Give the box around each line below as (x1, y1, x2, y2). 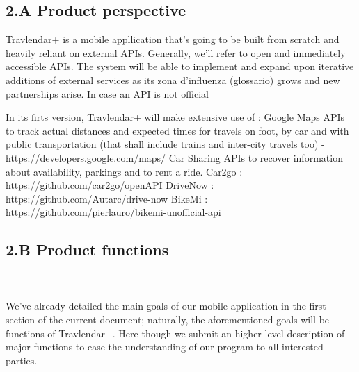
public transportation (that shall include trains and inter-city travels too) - (6, 137, 325, 151)
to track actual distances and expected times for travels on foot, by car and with (6, 123, 349, 137)
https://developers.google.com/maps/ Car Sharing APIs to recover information (6, 150, 343, 164)
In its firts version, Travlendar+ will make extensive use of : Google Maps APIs (6, 110, 345, 124)
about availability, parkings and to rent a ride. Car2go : (6, 164, 243, 178)
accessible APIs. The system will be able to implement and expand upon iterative (6, 59, 354, 74)
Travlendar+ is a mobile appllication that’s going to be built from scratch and (6, 32, 340, 46)
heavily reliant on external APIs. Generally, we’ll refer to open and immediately (6, 45, 346, 60)
